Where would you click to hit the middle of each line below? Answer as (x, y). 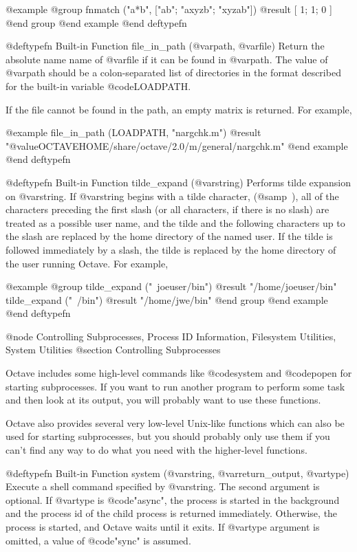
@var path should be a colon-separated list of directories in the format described (173, 73)
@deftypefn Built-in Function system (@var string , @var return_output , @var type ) (177, 473)
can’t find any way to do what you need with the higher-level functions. (156, 450)
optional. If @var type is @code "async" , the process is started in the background (173, 499)
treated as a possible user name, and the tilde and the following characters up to (175, 222)
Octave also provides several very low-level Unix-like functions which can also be (175, 422)
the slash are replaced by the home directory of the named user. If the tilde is (169, 236)
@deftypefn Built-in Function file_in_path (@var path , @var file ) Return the (165, 46)
